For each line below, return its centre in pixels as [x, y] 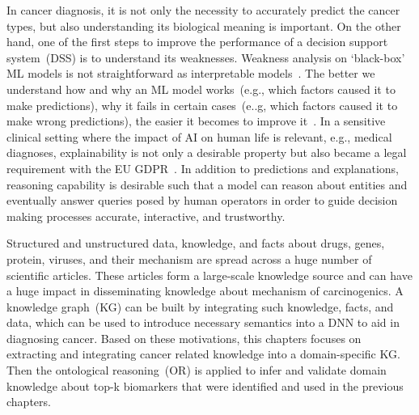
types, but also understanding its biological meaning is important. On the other [204, 25]
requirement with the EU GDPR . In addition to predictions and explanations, [203, 168]
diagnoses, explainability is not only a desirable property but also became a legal [207, 152]
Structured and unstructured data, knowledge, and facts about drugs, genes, [196, 243]
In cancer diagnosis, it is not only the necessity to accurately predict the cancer [203, 10]
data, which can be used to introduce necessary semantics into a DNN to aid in [203, 322]
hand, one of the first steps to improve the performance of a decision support [197, 42]
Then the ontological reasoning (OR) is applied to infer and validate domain [197, 370]
